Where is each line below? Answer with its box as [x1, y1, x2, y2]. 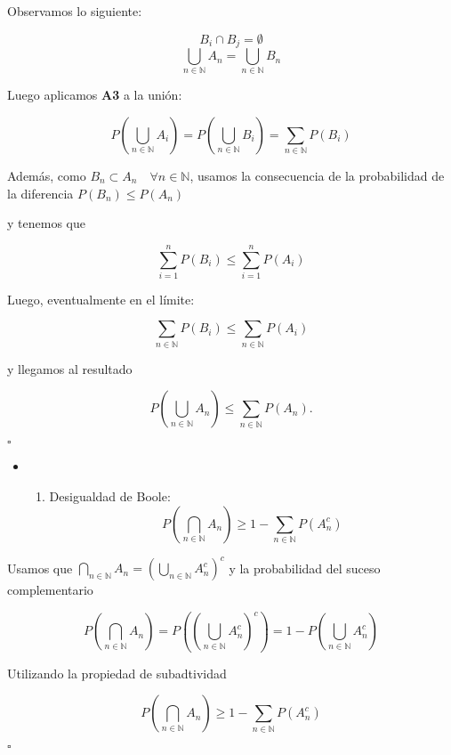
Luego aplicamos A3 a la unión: [7, 85, 182, 104]
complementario [7, 580, 93, 599]
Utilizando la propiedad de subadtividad [7, 663, 227, 682]
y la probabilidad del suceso [229, 558, 381, 577]
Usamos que [7, 558, 73, 577]
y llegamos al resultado [7, 359, 133, 377]
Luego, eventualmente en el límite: [7, 289, 195, 308]
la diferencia [7, 183, 74, 202]
